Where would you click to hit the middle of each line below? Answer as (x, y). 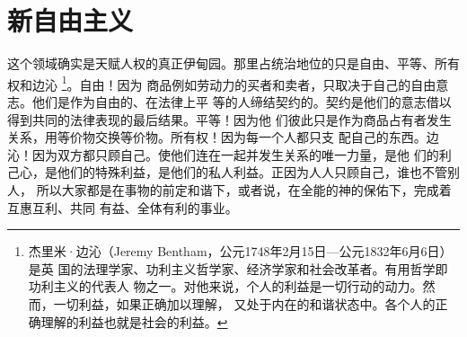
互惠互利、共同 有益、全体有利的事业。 (123, 207)
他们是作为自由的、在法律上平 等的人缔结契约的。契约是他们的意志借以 (242, 101)
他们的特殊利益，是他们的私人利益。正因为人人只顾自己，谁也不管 (252, 172)
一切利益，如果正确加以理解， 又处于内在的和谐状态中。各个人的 (244, 303)
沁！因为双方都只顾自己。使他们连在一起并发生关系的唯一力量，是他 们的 (223, 154)
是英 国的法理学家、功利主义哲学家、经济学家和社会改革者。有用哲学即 (238, 268)
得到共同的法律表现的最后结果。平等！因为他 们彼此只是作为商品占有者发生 (229, 119)
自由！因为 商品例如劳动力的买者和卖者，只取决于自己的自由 (258, 84)
